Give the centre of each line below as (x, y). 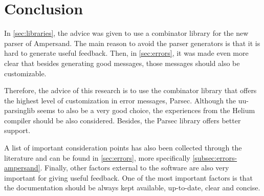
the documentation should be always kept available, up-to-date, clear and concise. (132, 188)
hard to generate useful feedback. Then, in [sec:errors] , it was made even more (126, 53)
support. (17, 130)
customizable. (25, 73)
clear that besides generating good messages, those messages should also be (122, 63)
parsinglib (20, 110)
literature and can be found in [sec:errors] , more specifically (97, 157)
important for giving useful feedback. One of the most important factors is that (128, 177)
